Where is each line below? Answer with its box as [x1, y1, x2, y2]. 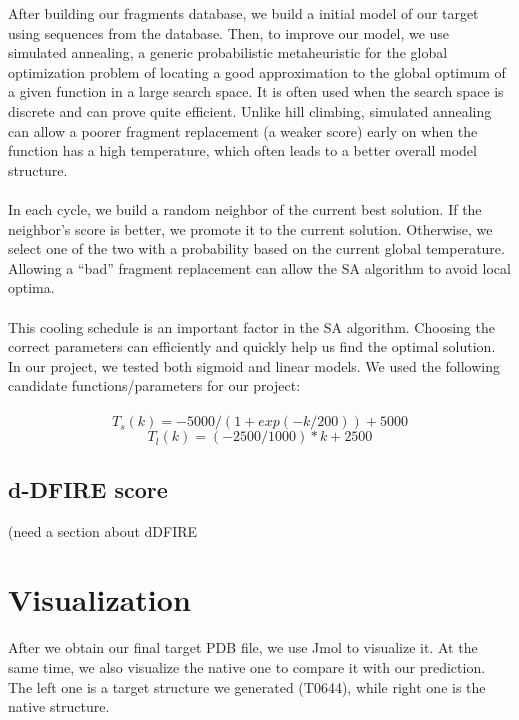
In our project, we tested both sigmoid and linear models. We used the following [8, 355, 500, 376]
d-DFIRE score [8, 473, 168, 504]
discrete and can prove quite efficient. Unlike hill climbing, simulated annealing [8, 100, 492, 121]
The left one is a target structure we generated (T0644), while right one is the [8, 676, 486, 697]
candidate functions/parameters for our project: [8, 375, 301, 396]
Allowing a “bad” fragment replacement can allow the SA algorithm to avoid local [8, 257, 511, 278]
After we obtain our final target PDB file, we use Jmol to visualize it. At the [8, 637, 478, 658]
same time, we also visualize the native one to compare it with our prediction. [8, 656, 486, 677]
